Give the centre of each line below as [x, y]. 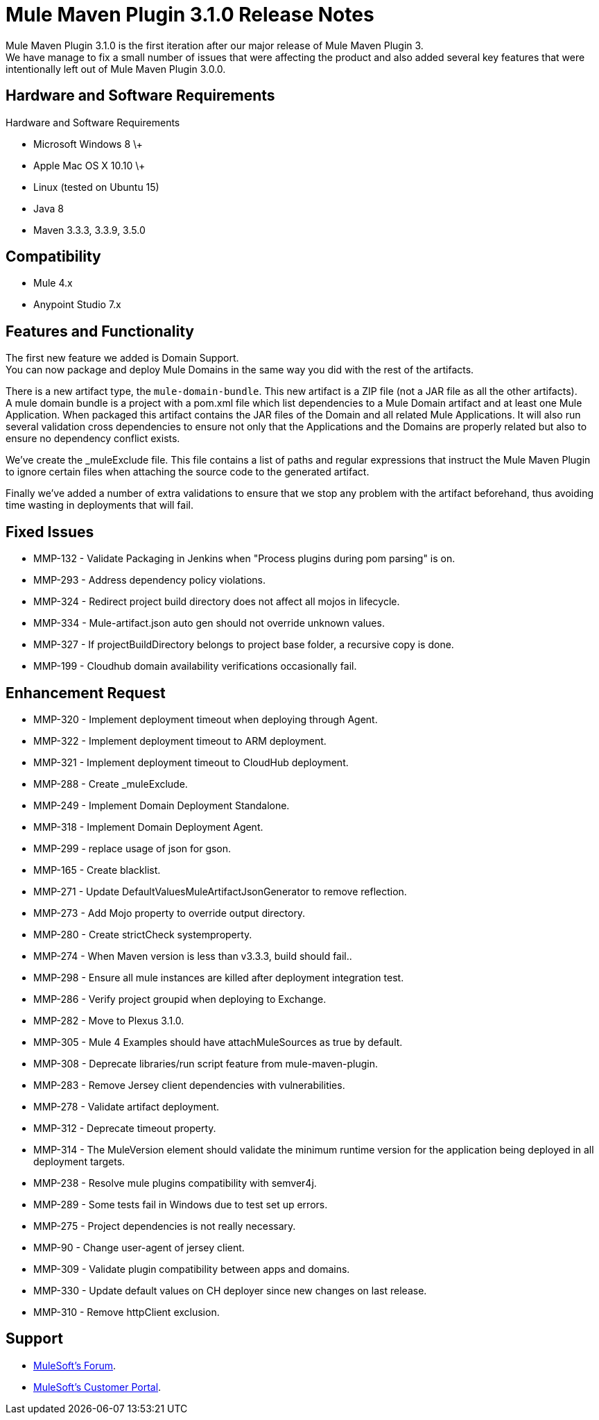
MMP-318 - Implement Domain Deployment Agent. [148, 827]
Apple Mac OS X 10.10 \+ [89, 165]
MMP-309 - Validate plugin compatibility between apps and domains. [192, 1269]
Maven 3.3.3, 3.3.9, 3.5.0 [89, 230]
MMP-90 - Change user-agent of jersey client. [139, 1247]
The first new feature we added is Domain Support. [122, 358]
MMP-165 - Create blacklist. [97, 870]
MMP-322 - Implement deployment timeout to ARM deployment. [180, 741]
